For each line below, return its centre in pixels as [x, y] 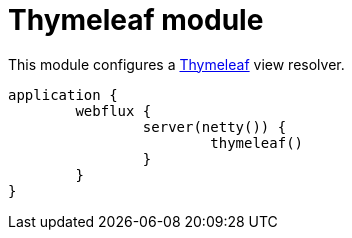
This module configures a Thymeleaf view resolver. [176, 64]
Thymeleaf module [136, 20]
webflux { [113, 110]
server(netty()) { [214, 126]
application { [63, 94]
